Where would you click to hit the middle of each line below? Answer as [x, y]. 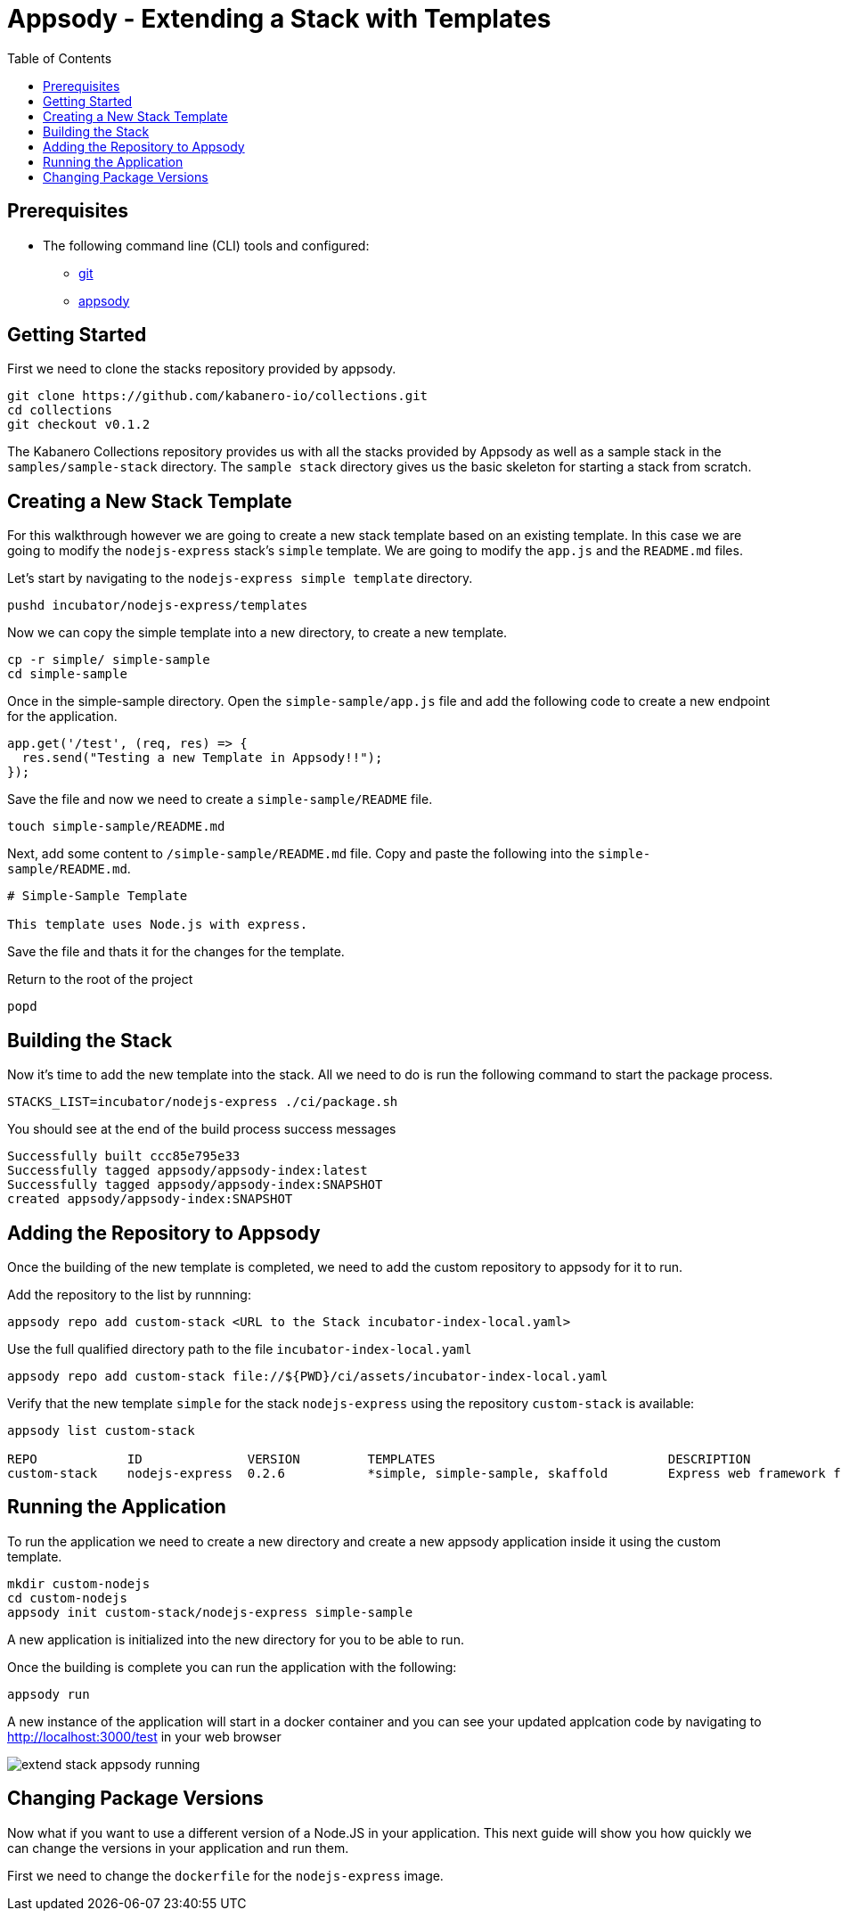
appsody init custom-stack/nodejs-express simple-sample [210, 1612]
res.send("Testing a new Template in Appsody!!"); [202, 758]
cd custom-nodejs [67, 1598]
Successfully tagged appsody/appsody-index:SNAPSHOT [195, 1185]
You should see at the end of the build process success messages [202, 1129]
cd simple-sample [67, 674]
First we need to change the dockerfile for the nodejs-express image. [225, 1875]
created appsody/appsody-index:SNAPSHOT [150, 1199]
